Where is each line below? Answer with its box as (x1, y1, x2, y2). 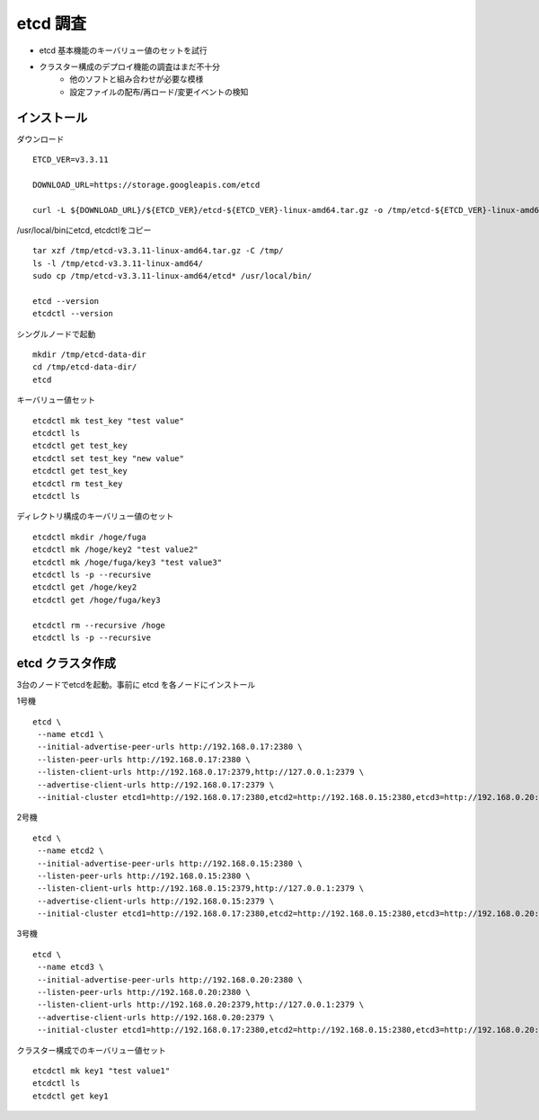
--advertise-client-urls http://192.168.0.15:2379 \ (37, 895, 274, 906)
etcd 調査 (16, 13, 87, 33)
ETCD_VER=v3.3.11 (32, 155, 109, 165)
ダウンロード (16, 133, 65, 144)
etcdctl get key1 (32, 1090, 109, 1101)
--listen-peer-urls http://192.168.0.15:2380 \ (37, 870, 251, 881)
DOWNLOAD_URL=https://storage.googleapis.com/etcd (32, 180, 261, 190)
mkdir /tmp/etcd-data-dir (32, 350, 147, 360)
